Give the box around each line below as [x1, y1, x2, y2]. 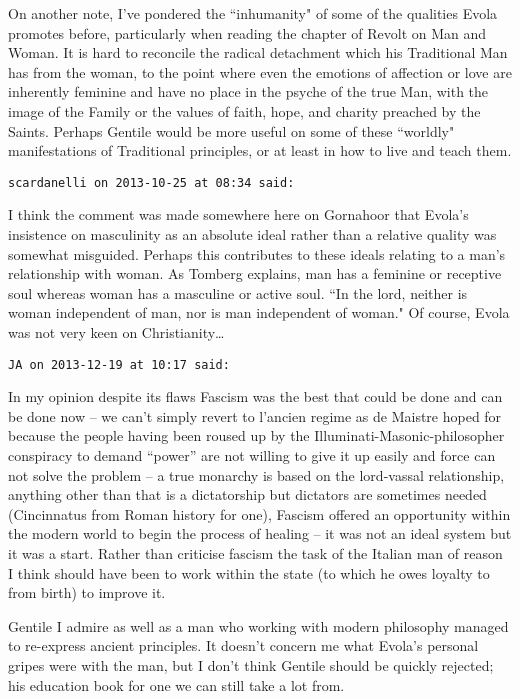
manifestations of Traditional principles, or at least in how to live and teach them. [8, 140, 512, 161]
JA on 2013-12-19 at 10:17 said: [8, 357, 230, 372]
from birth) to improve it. [8, 582, 166, 603]
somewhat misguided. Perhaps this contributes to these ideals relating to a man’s [8, 243, 506, 264]
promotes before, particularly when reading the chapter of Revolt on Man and [8, 22, 487, 43]
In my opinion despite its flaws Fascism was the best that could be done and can [8, 386, 503, 407]
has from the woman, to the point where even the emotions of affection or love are [8, 61, 512, 82]
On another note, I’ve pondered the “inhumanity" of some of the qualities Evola [8, 3, 498, 23]
